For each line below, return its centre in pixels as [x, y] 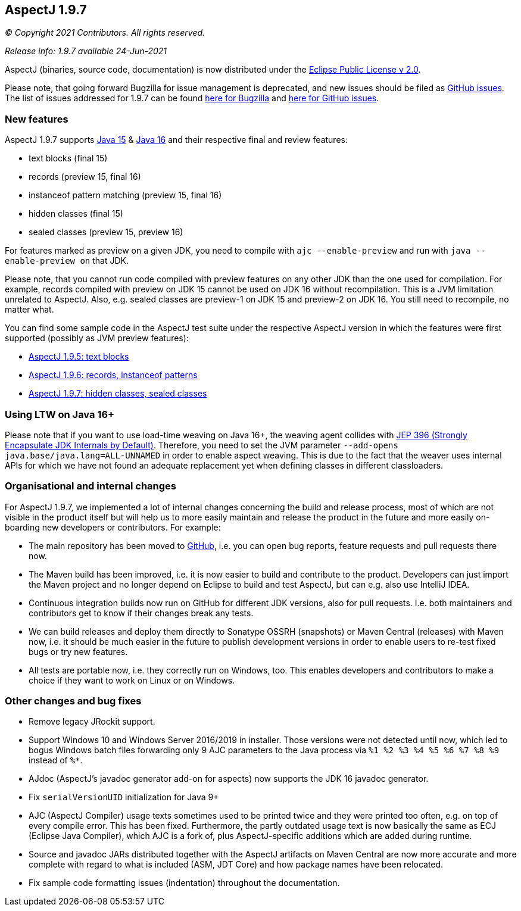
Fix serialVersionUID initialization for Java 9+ [124, 797]
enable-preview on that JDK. [67, 261]
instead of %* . [56, 760]
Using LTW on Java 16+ [60, 414]
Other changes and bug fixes [73, 701]
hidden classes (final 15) [76, 214]
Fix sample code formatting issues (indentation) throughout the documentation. [184, 883]
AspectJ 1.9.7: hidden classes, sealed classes [118, 394]
